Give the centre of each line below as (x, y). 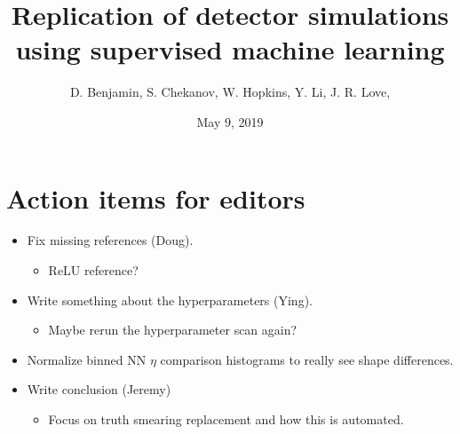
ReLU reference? (93, 270)
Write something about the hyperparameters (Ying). (170, 300)
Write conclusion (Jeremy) (99, 389)
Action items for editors (156, 197)
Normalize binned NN (87, 359)
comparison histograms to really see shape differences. (307, 359)
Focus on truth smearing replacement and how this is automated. (226, 419)
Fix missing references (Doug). (110, 240)
